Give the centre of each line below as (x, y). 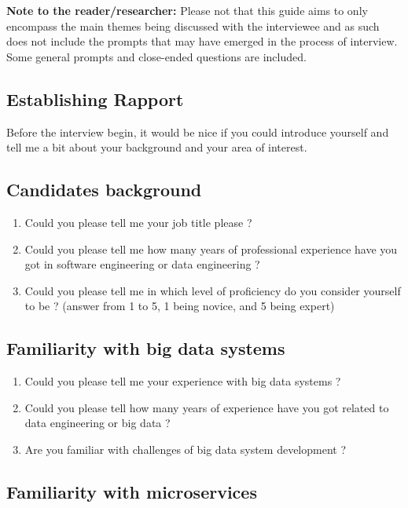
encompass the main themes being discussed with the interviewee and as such (193, 26)
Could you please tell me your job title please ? (138, 222)
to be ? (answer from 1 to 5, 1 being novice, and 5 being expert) (180, 306)
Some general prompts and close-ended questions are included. (156, 56)
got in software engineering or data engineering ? (142, 264)
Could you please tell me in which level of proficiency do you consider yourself (213, 290)
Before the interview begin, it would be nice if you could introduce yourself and (198, 132)
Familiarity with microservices (132, 491)
